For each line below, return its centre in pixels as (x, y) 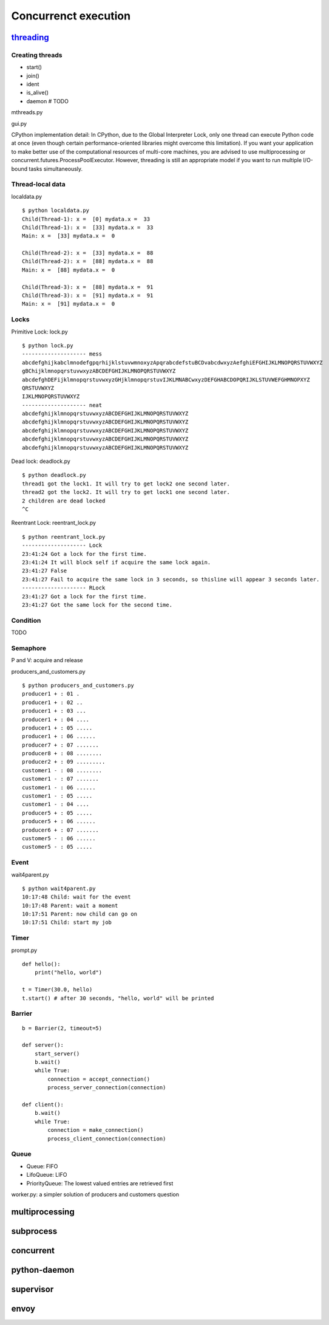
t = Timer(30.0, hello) (57, 990)
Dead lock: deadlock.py (41, 461)
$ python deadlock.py (54, 475)
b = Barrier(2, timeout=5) (62, 1028)
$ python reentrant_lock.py (64, 537)
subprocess (34, 1231)
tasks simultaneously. (56, 169)
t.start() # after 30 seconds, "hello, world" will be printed (118, 998)
